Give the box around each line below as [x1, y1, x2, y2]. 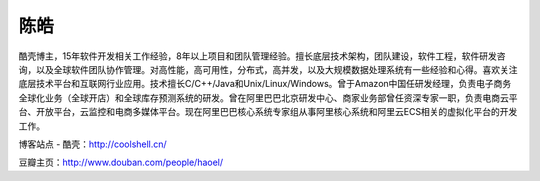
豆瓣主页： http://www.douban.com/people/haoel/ [18, 156, 224, 169]
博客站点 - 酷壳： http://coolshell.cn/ [18, 138, 167, 150]
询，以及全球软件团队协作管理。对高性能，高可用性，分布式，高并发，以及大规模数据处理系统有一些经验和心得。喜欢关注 [18, 63, 518, 75]
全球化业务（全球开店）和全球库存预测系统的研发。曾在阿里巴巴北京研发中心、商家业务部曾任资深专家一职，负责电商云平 [18, 91, 518, 104]
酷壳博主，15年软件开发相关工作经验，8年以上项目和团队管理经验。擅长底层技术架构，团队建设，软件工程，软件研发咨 [18, 50, 506, 62]
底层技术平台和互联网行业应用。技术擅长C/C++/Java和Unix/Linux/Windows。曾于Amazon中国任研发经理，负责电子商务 [18, 78, 512, 90]
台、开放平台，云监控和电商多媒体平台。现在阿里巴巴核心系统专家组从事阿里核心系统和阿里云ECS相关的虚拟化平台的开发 [18, 106, 518, 118]
